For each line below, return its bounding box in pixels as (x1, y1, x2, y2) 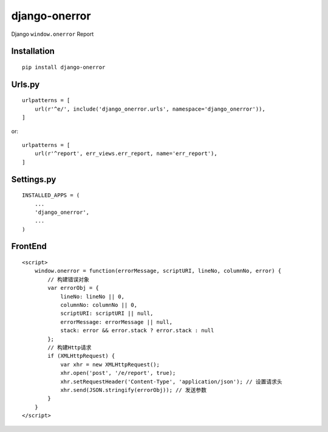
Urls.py (11, 79, 40, 89)
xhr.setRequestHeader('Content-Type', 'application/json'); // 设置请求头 (60, 378, 282, 385)
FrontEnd (11, 241, 47, 252)
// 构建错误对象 (47, 276, 89, 283)
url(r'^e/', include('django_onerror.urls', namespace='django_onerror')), (34, 105, 265, 112)
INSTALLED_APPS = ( (22, 192, 80, 199)
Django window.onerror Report (11, 30, 94, 38)
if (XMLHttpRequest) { (47, 352, 115, 360)
